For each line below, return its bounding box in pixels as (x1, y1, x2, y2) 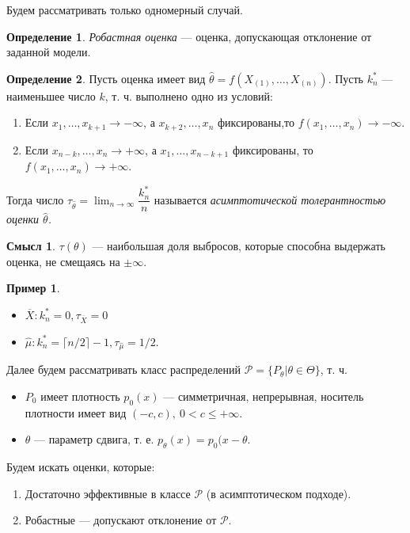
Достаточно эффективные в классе (25, 485, 191, 501)
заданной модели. (6, 44, 91, 60)
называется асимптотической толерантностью (154, 191, 386, 207)
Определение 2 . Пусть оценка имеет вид (6, 70, 206, 86)
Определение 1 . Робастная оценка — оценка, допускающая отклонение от (6, 28, 372, 44)
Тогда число (6, 191, 64, 207)
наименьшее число (6, 87, 96, 104)
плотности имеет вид (25, 404, 127, 421)
